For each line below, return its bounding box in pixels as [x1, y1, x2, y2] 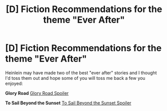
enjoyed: [5, 80, 23, 86]
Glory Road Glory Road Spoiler [5, 90, 69, 96]
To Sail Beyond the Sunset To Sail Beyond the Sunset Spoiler [5, 99, 131, 106]
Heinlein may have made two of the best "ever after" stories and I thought [5, 69, 157, 76]
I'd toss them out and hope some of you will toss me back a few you [5, 75, 145, 81]
